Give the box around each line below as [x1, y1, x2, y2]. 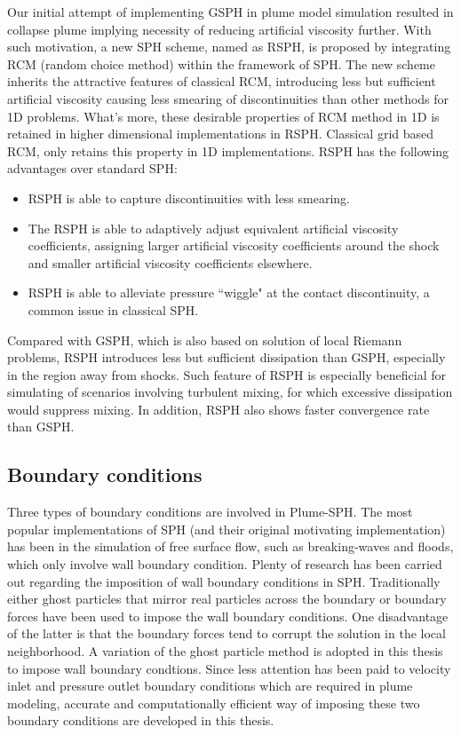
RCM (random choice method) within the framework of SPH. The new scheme [7, 54, 435, 73]
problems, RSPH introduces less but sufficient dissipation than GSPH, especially [7, 348, 446, 367]
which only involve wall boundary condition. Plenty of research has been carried [7, 555, 442, 573]
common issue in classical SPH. [28, 300, 199, 319]
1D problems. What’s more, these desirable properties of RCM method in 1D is [7, 107, 440, 125]
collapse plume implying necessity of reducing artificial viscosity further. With [7, 20, 432, 38]
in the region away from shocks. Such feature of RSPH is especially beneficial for [7, 365, 446, 383]
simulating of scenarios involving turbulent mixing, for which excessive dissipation [7, 383, 453, 401]
